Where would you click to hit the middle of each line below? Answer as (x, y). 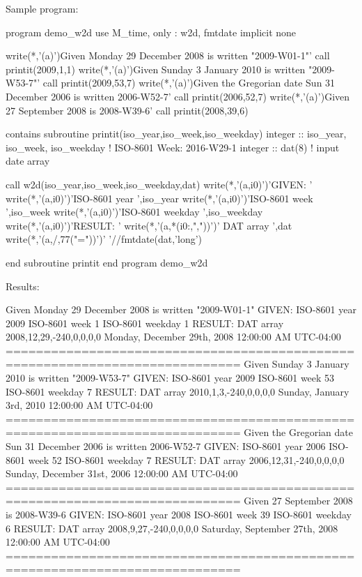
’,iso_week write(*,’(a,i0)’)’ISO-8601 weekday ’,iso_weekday (134, 212)
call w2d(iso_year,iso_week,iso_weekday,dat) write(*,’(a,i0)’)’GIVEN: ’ (159, 184)
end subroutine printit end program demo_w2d (107, 262)
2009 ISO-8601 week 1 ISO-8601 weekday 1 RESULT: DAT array (145, 323)
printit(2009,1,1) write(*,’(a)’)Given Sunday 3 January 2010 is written (156, 69)
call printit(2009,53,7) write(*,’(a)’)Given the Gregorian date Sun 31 (189, 83)
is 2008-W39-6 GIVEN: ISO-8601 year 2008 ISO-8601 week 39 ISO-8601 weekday (179, 514)
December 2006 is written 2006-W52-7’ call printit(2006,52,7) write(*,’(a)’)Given (178, 96)
